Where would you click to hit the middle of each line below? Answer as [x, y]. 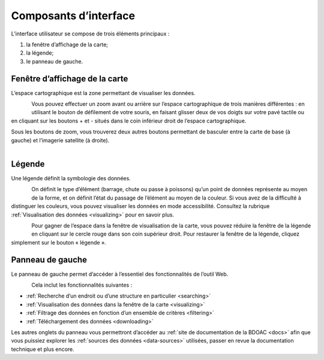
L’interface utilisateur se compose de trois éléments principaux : [90, 34]
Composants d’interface [73, 16]
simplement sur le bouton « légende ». [58, 242]
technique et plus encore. [43, 349]
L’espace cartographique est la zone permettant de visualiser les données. [103, 93]
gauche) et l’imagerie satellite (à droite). [60, 140]
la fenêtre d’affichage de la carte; [67, 44]
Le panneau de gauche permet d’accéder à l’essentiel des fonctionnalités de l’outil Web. [120, 274]
